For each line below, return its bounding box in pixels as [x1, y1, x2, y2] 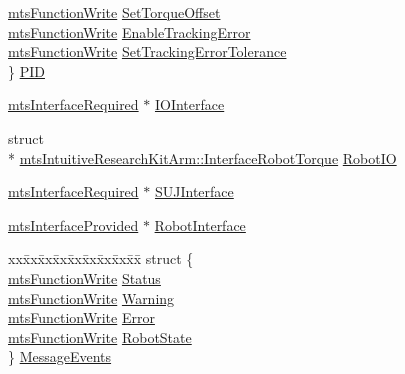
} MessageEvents [8, 346, 112, 367]
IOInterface [154, 94, 225, 115]
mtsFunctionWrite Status [8, 267, 161, 288]
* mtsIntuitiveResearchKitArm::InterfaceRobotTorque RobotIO [8, 147, 397, 168]
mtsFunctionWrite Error [8, 307, 155, 328]
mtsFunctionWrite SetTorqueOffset [8, 2, 221, 22]
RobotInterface [154, 214, 246, 235]
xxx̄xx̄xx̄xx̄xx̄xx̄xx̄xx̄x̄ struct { [8, 248, 194, 269]
